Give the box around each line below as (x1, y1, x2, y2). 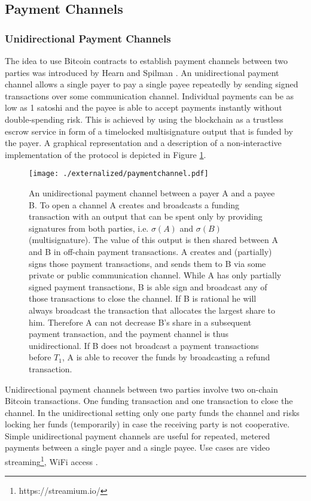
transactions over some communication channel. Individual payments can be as (5, 89, 294, 102)
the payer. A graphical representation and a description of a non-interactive (5, 136, 282, 149)
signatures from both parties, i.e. (29, 221, 149, 234)
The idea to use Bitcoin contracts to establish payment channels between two (5, 54, 288, 66)
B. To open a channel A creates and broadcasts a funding (29, 198, 240, 211)
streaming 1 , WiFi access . (5, 454, 98, 467)
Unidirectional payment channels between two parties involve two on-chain (5, 382, 278, 395)
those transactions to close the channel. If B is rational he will (29, 292, 257, 305)
